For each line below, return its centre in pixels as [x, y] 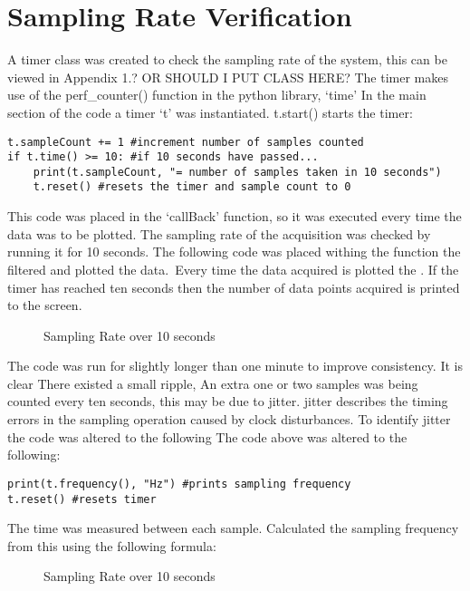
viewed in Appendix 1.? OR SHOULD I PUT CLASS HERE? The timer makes [228, 77]
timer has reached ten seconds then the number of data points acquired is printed [234, 287]
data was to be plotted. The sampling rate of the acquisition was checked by [219, 233]
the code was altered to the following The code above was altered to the [207, 436]
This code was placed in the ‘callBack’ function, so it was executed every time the [235, 216]
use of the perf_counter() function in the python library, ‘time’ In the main [217, 95]
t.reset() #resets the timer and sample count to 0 [192, 187]
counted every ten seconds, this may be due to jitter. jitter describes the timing [228, 401]
